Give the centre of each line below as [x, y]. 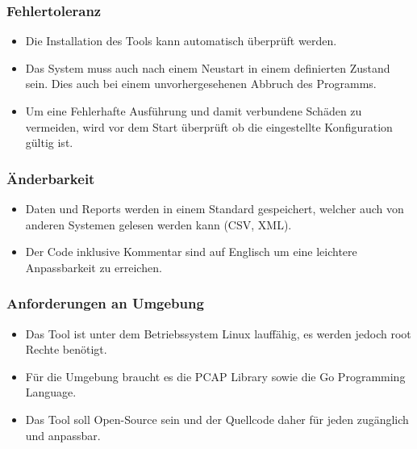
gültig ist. [49, 143]
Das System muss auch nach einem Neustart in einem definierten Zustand [208, 67]
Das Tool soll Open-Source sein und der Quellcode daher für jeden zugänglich [217, 419]
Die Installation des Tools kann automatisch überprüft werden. [181, 41]
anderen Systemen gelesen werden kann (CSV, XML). [158, 224]
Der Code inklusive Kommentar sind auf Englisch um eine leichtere [191, 252]
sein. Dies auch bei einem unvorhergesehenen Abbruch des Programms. [201, 84]
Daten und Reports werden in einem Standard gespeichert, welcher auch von [215, 208]
